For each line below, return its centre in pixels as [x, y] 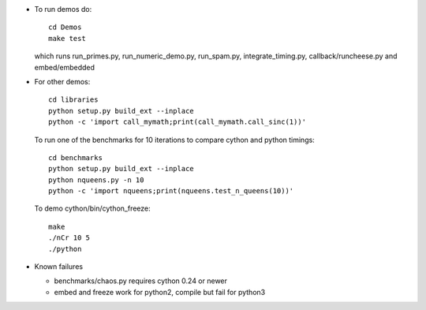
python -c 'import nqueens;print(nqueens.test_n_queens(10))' [171, 191]
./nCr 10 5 [69, 238]
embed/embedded [64, 67]
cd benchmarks [75, 157]
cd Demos [65, 27]
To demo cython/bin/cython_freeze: [93, 208]
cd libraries [73, 100]
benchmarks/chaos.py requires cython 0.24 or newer [141, 281]
